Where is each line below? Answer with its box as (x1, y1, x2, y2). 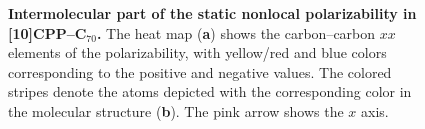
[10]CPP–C (8, 22, 87, 43)
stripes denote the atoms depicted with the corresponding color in (8, 81, 412, 102)
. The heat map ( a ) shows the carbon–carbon (96, 22, 376, 43)
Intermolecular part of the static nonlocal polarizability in (8, 3, 417, 23)
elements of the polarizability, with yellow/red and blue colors (8, 42, 387, 63)
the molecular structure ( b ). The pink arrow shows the (8, 100, 344, 121)
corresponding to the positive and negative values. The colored (8, 61, 392, 82)
